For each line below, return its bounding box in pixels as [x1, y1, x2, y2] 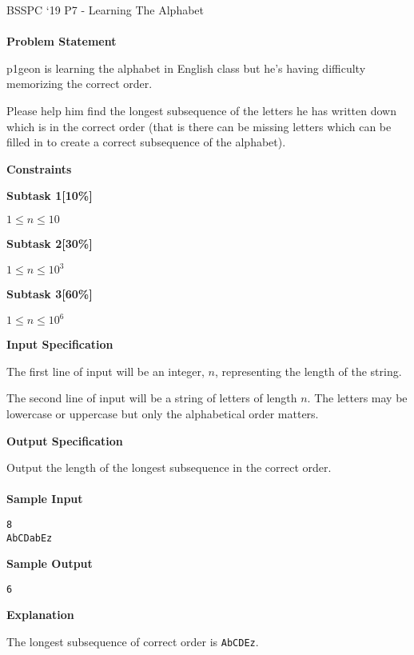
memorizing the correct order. [6, 75, 153, 92]
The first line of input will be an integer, [6, 362, 205, 379]
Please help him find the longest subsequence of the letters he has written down [6, 102, 396, 118]
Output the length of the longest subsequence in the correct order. [6, 459, 332, 476]
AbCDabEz [6, 532, 53, 544]
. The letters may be [307, 389, 408, 406]
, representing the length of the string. [214, 362, 402, 379]
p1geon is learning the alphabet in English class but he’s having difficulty [6, 59, 366, 76]
